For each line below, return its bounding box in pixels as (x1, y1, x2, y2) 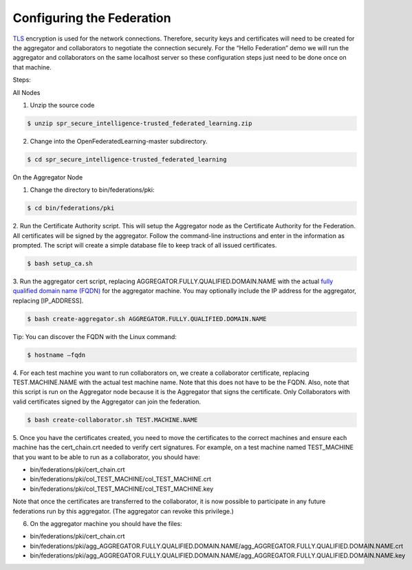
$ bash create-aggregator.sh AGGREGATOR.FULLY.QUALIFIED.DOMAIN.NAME (27, 315, 267, 322)
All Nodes (12, 88, 41, 96)
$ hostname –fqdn (27, 351, 86, 359)
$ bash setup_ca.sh (27, 259, 93, 267)
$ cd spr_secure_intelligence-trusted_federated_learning (27, 155, 227, 163)
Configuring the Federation (12, 10, 171, 25)
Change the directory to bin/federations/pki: (30, 186, 155, 194)
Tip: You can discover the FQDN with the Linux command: (12, 332, 177, 340)
